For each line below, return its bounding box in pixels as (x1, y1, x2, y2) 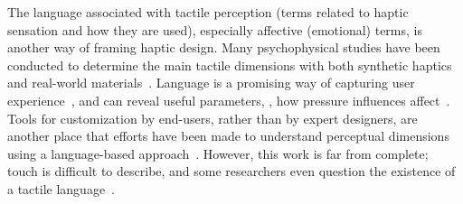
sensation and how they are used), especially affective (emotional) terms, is (7, 20, 422, 39)
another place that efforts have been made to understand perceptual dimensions (7, 126, 449, 145)
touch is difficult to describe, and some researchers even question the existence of (7, 162, 456, 181)
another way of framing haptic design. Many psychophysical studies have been (7, 38, 440, 57)
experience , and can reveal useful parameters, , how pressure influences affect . (7, 90, 450, 109)
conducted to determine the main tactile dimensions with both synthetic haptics (7, 55, 452, 74)
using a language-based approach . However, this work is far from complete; (7, 144, 429, 162)
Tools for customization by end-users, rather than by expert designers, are (7, 108, 418, 127)
